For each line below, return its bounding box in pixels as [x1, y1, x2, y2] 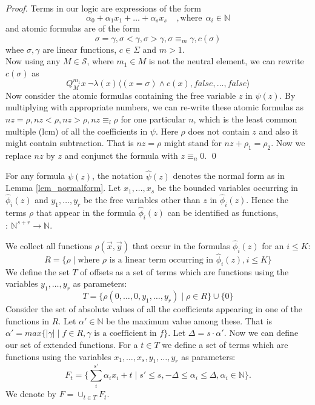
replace [5, 149, 31, 161]
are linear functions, [42, 42, 117, 55]
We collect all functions [5, 239, 92, 252]
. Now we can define [224, 326, 299, 339]
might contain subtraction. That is [5, 136, 134, 149]
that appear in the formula [36, 206, 136, 219]
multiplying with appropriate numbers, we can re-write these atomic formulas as [5, 101, 304, 113]
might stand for [164, 136, 222, 149]
